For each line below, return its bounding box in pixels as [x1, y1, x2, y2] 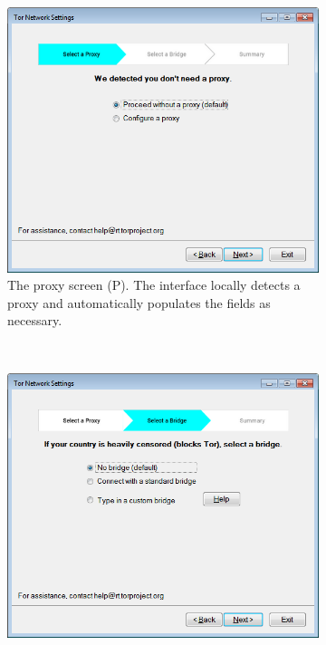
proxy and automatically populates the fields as [7, 293, 271, 312]
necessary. [7, 311, 62, 330]
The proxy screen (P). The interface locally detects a [7, 275, 301, 294]
